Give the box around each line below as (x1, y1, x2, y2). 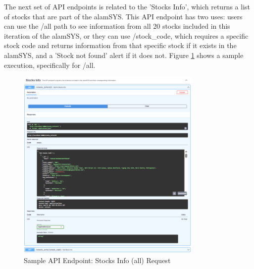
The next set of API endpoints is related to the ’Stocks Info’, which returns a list (4, 1, 250, 11)
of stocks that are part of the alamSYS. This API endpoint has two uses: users (4, 11, 243, 21)
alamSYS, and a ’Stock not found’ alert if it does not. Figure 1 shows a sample (4, 50, 244, 60)
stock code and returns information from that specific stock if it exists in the (4, 40, 237, 51)
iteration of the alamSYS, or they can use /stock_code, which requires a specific (4, 30, 249, 41)
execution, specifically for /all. (4, 59, 96, 70)
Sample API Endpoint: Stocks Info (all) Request (24, 255, 171, 265)
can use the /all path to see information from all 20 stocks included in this (4, 21, 230, 31)
